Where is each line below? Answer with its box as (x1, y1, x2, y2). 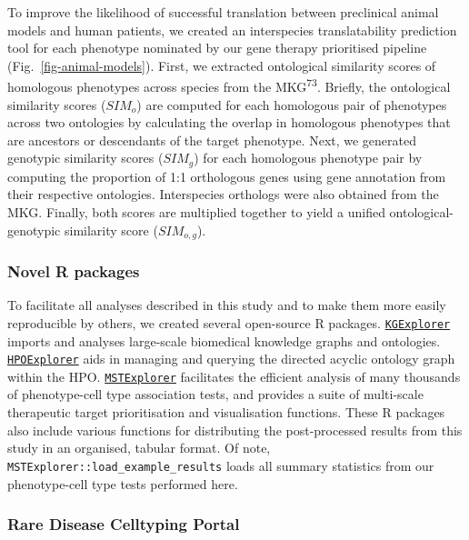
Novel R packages (7, 260, 140, 283)
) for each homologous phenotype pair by (194, 148, 423, 167)
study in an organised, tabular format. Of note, (7, 438, 271, 457)
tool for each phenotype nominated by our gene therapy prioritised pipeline (7, 38, 427, 57)
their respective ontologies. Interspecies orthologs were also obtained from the (7, 185, 439, 204)
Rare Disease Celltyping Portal (7, 513, 240, 535)
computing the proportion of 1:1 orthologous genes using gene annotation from (7, 166, 446, 185)
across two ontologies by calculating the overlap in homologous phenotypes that (7, 113, 451, 132)
